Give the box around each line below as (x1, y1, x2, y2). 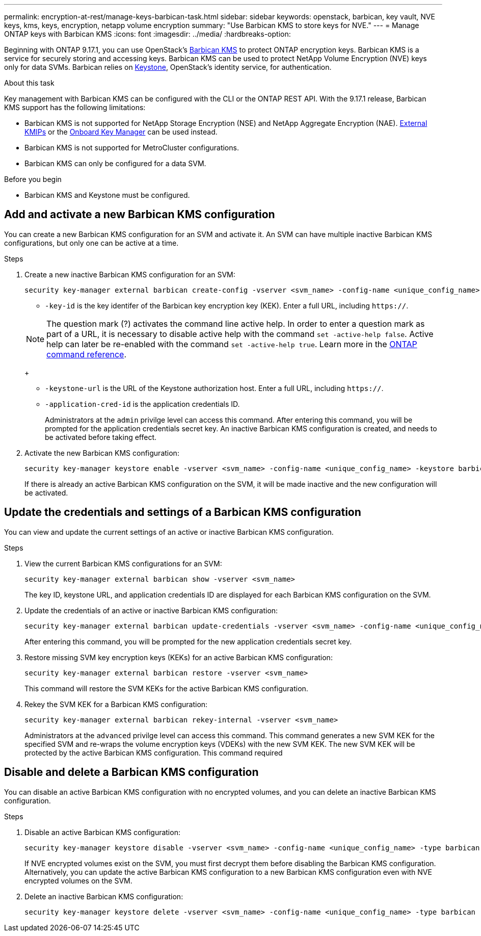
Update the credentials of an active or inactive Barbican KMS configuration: (24, 606, 278, 615)
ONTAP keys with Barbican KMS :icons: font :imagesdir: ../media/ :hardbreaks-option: (4, 30, 291, 38)
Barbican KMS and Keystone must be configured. (24, 191, 190, 199)
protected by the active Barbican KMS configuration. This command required (24, 748, 283, 757)
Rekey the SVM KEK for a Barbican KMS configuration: (24, 699, 208, 709)
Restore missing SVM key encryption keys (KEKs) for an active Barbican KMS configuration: (24, 653, 333, 662)
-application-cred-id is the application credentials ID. (45, 399, 240, 408)
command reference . (46, 349, 127, 359)
